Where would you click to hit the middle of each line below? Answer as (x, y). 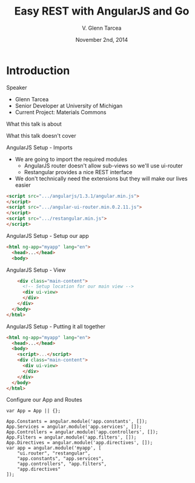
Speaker (17, 87)
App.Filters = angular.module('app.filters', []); (71, 437)
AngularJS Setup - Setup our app (48, 235)
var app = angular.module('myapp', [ (54, 448)
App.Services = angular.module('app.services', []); (74, 427)
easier (23, 185)
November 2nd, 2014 (102, 39)
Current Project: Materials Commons (61, 112)
